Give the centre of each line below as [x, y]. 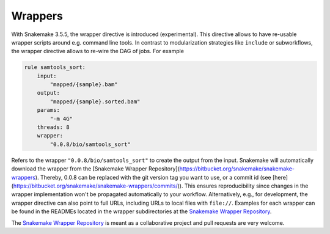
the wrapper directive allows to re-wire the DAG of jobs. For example [98, 51]
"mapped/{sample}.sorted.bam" [95, 101]
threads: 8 [53, 127]
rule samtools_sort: [55, 68]
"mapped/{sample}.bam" [84, 85]
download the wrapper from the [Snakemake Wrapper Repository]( [96, 169]
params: [49, 110]
